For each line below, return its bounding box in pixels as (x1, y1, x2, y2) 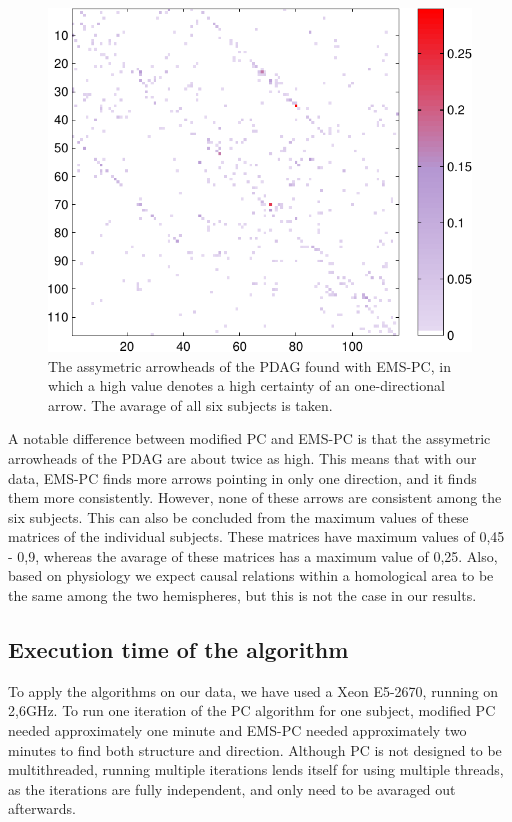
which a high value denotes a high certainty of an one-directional (48, 375, 445, 396)
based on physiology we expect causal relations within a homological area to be (8, 565, 494, 586)
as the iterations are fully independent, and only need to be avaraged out (8, 778, 456, 799)
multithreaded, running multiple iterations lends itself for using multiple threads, (8, 759, 504, 780)
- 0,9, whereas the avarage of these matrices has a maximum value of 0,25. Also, (8, 545, 498, 566)
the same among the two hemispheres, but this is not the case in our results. (8, 585, 477, 606)
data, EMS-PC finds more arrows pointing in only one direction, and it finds (8, 467, 477, 488)
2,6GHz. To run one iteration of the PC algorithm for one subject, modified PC (8, 700, 496, 721)
